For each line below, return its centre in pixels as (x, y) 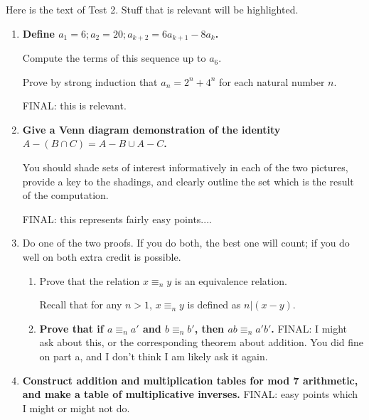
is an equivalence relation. (231, 280)
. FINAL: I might (309, 328)
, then (209, 328)
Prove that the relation (90, 280)
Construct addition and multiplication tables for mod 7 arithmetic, (190, 380)
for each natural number (272, 81)
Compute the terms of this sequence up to (114, 58)
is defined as (214, 305)
